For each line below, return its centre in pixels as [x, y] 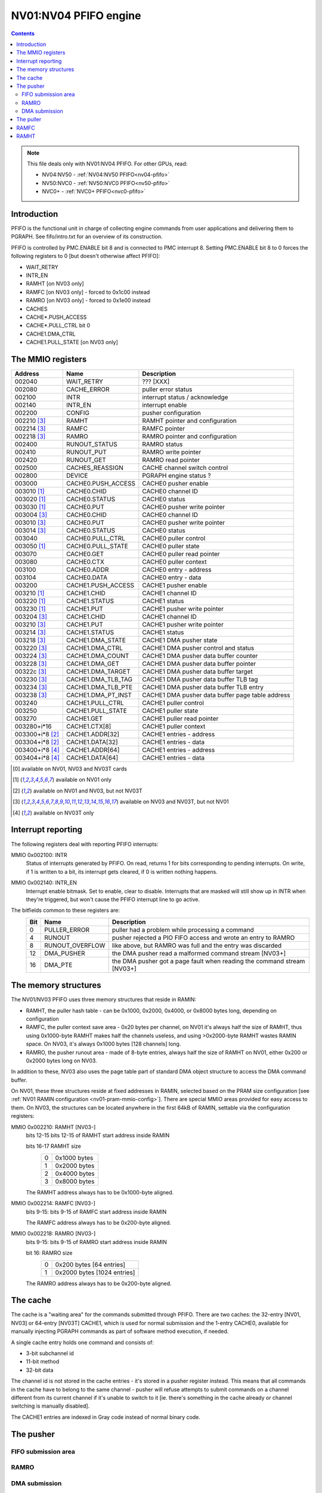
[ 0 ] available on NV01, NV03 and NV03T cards [70, 769]
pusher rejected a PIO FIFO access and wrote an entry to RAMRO [203, 938]
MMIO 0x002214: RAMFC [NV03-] [53, 1203]
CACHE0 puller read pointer [181, 554]
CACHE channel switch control [185, 468]
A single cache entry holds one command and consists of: [83, 1342]
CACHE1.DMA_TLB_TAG [99, 680]
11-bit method [43, 1362]
